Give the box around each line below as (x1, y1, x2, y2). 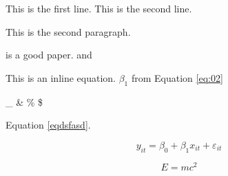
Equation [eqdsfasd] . (6, 118, 91, 132)
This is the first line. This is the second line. (6, 1, 192, 15)
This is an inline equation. (6, 70, 116, 85)
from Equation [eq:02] (131, 70, 223, 85)
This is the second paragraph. (6, 24, 131, 38)
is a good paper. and (6, 47, 92, 62)
